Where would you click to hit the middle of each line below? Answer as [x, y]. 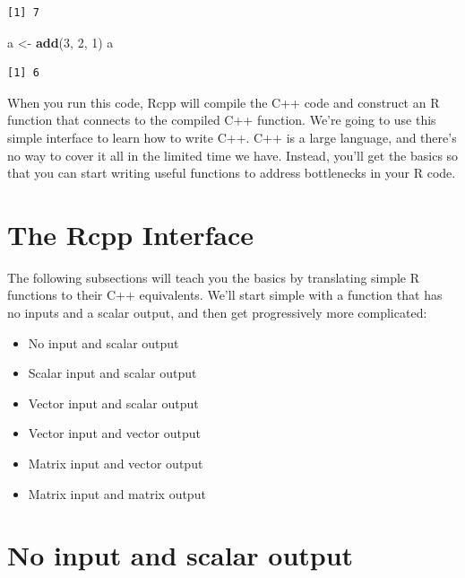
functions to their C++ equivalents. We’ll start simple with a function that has [225, 295]
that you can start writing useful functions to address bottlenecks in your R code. [232, 173]
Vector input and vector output [115, 433]
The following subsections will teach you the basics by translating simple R [214, 277]
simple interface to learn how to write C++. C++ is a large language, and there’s [232, 137]
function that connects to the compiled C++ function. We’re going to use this [222, 120]
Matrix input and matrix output [117, 493]
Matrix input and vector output [116, 464]
